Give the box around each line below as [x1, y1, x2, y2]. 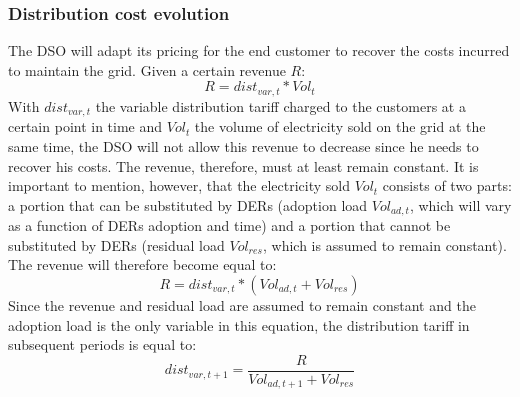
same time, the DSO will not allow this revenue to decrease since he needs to [8, 135, 479, 156]
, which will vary [409, 194, 512, 215]
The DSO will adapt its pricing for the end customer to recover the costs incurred [8, 40, 510, 61]
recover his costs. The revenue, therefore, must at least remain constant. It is [8, 155, 479, 176]
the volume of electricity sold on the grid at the [194, 116, 486, 137]
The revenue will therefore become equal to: [8, 254, 277, 275]
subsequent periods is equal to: [8, 334, 197, 355]
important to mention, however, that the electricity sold [8, 175, 351, 196]
